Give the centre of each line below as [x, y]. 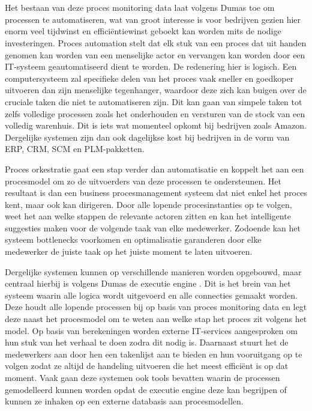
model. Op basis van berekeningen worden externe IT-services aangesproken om [151, 330]
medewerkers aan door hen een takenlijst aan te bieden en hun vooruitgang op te [154, 354]
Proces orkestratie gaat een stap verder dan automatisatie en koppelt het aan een [154, 169]
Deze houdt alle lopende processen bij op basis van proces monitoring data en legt [156, 307]
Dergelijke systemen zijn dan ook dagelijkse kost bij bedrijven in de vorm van [147, 137]
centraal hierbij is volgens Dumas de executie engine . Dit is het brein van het [148, 283]
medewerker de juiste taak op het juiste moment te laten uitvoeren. [129, 251]
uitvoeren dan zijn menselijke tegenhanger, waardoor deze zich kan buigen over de [156, 90]
